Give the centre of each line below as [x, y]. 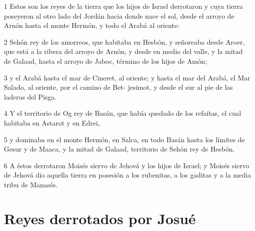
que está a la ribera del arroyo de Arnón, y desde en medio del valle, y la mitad [123, 51]
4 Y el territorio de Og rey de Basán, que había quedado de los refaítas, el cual [123, 113]
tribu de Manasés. [31, 184]
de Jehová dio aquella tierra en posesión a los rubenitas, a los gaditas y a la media [127, 175]
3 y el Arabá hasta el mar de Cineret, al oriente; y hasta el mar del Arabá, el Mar [127, 77]
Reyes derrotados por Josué [100, 218]
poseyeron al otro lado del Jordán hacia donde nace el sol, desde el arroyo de [119, 15]
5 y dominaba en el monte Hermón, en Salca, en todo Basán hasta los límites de [124, 139]
